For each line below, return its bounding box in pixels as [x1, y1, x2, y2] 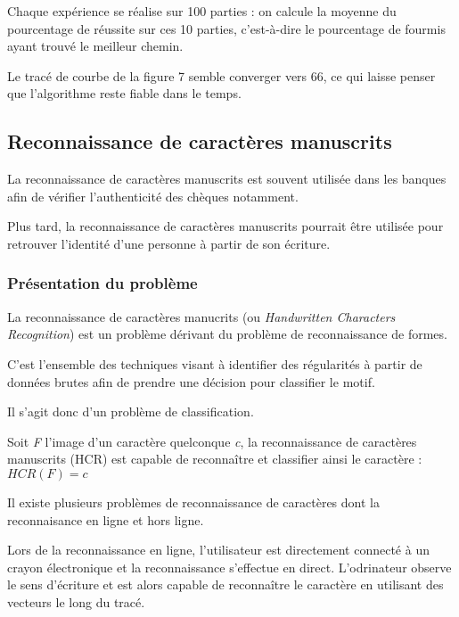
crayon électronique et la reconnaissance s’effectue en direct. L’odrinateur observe [7, 557, 452, 576]
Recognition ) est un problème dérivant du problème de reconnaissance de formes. [7, 325, 447, 343]
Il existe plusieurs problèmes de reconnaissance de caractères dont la [7, 492, 380, 511]
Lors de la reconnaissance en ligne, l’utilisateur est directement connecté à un [7, 540, 430, 559]
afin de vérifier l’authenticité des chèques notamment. [7, 186, 299, 205]
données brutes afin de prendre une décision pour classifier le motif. [7, 372, 375, 391]
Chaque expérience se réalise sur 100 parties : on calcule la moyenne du [7, 2, 397, 20]
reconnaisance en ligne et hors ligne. [7, 510, 204, 529]
